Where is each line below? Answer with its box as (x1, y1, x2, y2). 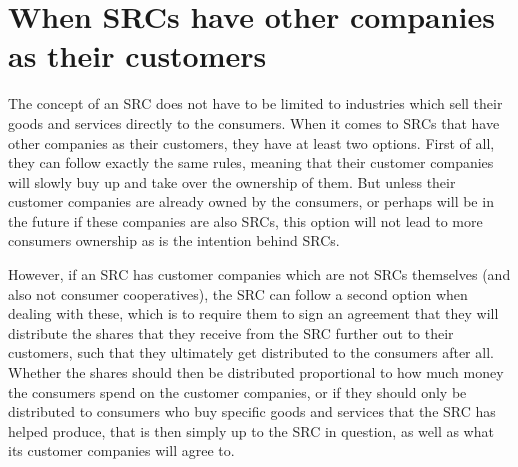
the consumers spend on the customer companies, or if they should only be (8, 381, 467, 402)
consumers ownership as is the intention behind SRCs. (8, 230, 340, 251)
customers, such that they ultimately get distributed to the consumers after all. (8, 342, 494, 363)
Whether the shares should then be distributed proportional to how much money (8, 362, 504, 383)
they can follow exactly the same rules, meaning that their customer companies (8, 152, 494, 173)
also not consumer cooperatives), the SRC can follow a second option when (8, 283, 468, 304)
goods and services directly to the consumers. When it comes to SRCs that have (8, 112, 500, 133)
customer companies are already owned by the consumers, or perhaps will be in (8, 191, 494, 212)
